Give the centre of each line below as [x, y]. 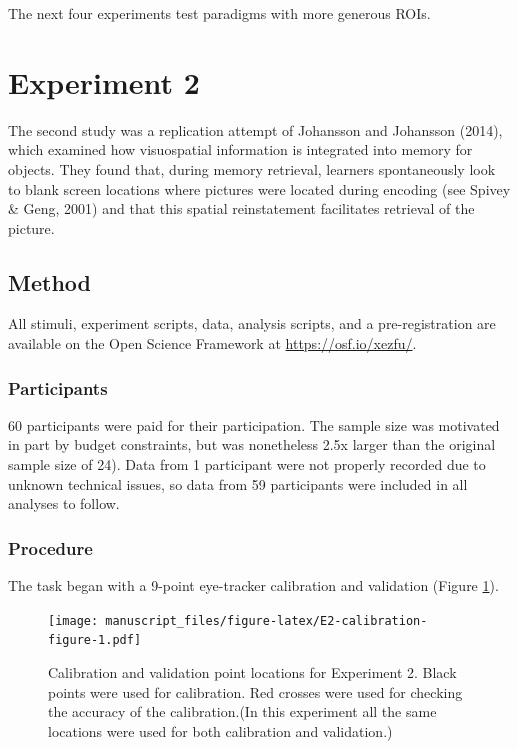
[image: [73, 620]
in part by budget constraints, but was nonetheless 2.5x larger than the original [252, 444]
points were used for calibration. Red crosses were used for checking [255, 691]
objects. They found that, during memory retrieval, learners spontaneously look [252, 168]
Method [49, 281]
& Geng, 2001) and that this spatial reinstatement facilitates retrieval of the [241, 208]
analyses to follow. [64, 503]
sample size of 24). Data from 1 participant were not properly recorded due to [247, 464]
